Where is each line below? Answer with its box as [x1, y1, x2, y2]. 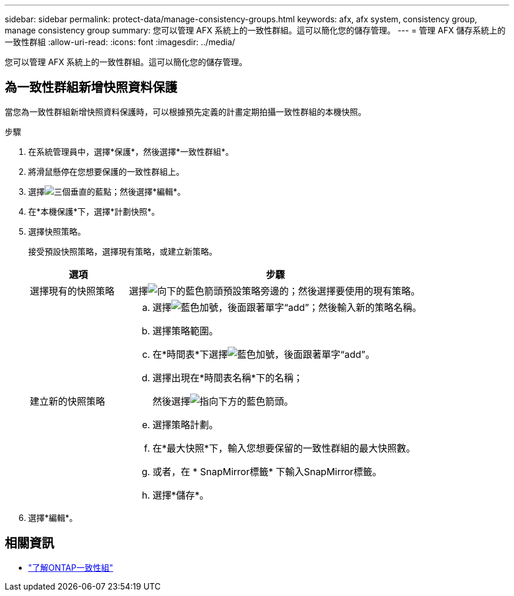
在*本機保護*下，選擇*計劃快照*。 [28, 206, 160, 216]
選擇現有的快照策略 [30, 285, 115, 297]
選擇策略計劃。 [152, 418, 218, 431]
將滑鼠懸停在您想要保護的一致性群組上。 [28, 166, 184, 177]
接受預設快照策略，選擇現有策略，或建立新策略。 [28, 246, 217, 256]
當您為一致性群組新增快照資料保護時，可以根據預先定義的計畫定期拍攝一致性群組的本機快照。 [5, 106, 366, 117]
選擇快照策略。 [28, 226, 86, 236]
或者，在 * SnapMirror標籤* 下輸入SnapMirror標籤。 [152, 465, 382, 478]
